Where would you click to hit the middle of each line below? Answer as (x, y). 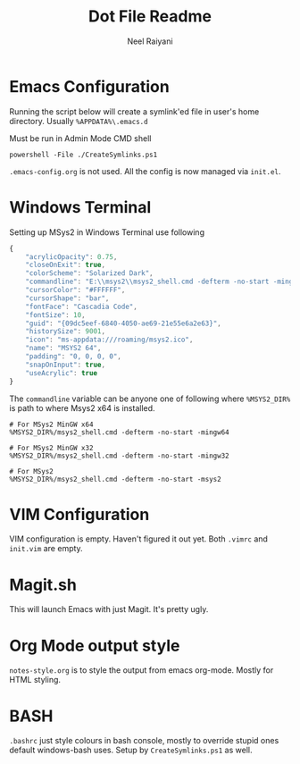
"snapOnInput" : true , (65, 365)
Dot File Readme (150, 17)
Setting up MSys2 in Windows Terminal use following (107, 232)
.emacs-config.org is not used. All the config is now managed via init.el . (145, 171)
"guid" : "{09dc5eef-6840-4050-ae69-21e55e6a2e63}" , (123, 323)
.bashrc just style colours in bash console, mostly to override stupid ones (144, 741)
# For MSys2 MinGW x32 (51, 448)
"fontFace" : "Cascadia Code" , (82, 306)
